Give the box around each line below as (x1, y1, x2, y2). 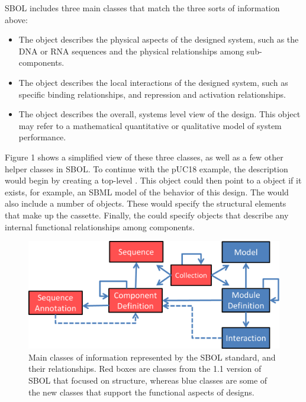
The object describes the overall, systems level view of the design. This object (18, 108, 301, 120)
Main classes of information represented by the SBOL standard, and (28, 350, 276, 363)
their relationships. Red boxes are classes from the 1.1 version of (28, 362, 262, 375)
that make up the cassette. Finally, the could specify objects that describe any (5, 208, 289, 221)
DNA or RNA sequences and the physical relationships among (18, 44, 244, 57)
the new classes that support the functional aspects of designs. (28, 385, 255, 398)
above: (5, 13, 28, 25)
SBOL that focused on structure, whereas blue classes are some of (28, 374, 268, 387)
